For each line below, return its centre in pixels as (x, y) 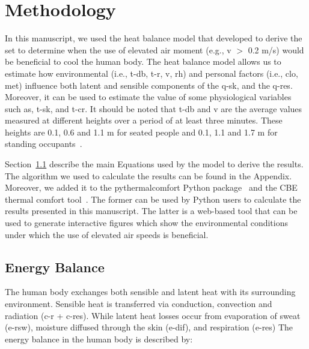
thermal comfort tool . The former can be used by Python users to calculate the (153, 199)
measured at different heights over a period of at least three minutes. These (144, 120)
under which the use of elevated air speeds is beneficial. (107, 234)
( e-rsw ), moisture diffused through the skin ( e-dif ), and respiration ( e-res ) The (149, 327)
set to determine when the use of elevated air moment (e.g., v (118, 49)
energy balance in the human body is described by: (99, 339)
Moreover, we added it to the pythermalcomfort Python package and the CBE (151, 187)
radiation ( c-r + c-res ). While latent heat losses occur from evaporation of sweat (153, 315)
